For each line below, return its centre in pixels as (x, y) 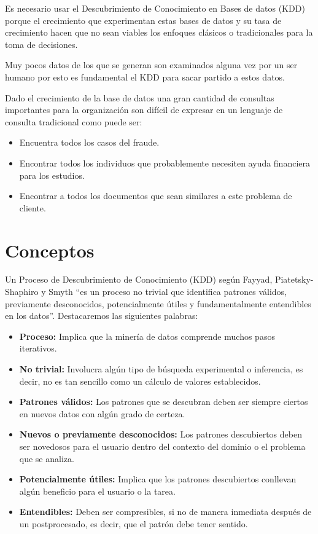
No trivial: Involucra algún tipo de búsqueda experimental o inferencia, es (161, 369)
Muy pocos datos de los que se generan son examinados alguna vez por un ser (151, 65)
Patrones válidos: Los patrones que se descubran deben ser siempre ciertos (164, 402)
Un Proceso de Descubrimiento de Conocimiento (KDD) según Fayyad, (139, 279)
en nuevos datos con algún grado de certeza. (102, 413)
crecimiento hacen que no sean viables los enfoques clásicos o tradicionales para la (159, 32)
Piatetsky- (294, 279)
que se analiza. (47, 458)
